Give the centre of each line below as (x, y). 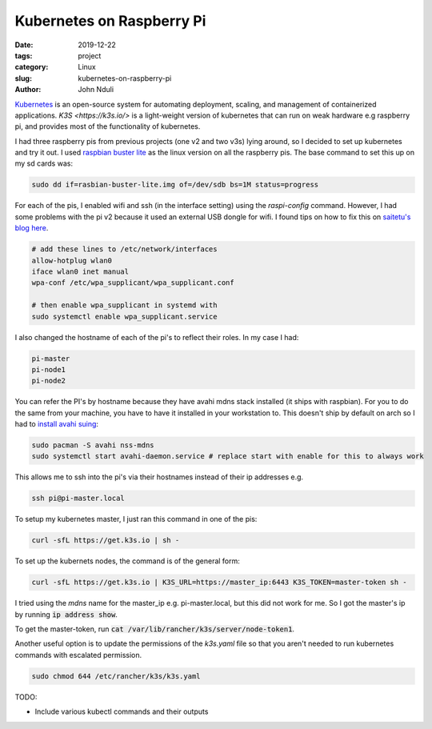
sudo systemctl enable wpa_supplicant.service (124, 316)
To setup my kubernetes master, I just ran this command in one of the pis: (136, 519)
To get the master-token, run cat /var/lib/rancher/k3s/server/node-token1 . (155, 629)
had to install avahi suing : (57, 424)
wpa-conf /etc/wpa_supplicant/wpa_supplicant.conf (133, 283)
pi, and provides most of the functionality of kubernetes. (108, 126)
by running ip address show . (66, 614)
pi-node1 (49, 369)
